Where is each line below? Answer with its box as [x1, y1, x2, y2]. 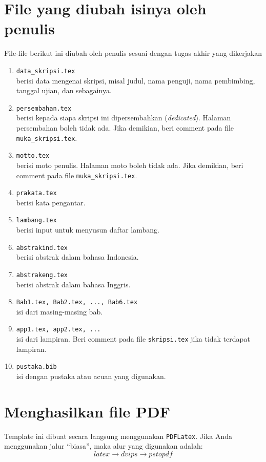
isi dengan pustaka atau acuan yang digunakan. [16, 370, 166, 381]
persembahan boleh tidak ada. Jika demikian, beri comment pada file [16, 122, 234, 133]
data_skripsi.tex [16, 67, 75, 75]
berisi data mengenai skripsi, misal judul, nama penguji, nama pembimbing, [16, 75, 255, 86]
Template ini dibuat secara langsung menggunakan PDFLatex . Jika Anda [4, 430, 233, 441]
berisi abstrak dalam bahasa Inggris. [16, 279, 131, 289]
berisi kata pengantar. [16, 197, 86, 207]
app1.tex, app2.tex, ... [16, 326, 101, 333]
